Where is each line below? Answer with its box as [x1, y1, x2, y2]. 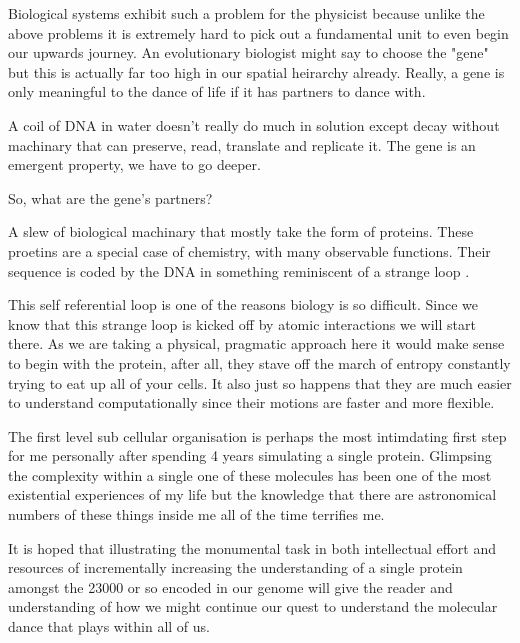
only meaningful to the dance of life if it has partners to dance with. [8, 81, 426, 102]
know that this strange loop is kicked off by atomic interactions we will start [8, 313, 476, 334]
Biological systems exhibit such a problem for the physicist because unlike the [8, 3, 485, 23]
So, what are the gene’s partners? [8, 187, 213, 208]
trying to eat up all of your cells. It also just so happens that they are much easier [8, 372, 512, 393]
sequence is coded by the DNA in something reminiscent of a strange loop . [8, 260, 470, 281]
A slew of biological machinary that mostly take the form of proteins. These [8, 221, 474, 242]
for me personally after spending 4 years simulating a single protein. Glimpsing [8, 445, 492, 466]
